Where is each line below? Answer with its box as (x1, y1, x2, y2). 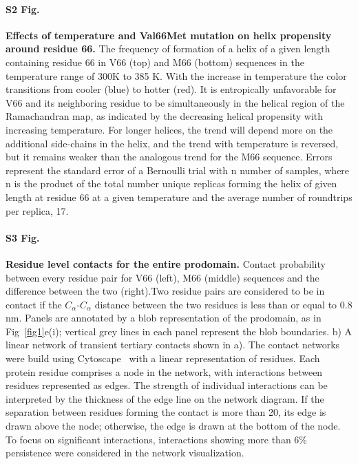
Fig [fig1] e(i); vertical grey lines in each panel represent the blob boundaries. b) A (6, 324, 352, 338)
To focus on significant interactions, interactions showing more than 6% (6, 432, 308, 446)
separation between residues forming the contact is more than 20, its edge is (6, 405, 326, 419)
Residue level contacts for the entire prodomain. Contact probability (6, 256, 326, 271)
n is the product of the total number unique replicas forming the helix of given (6, 176, 337, 191)
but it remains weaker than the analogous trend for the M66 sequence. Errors (6, 149, 333, 164)
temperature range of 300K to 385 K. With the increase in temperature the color (6, 68, 347, 83)
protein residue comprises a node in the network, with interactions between (6, 364, 323, 379)
